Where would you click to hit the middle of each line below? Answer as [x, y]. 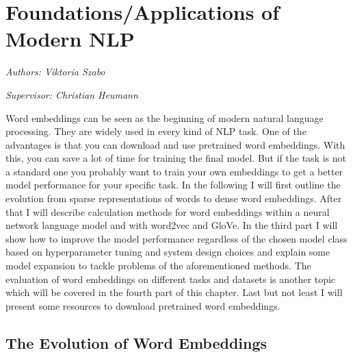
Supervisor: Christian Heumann [72, 94]
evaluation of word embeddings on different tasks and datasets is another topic [171, 279]
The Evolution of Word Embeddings [136, 342]
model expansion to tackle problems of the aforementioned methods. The [158, 266]
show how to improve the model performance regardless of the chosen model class [176, 238]
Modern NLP [70, 39]
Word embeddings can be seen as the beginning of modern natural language [165, 118]
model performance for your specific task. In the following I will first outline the [173, 185]
